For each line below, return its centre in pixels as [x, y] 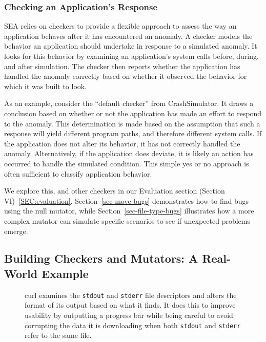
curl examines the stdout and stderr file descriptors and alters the [131, 295]
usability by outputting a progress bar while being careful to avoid [129, 315]
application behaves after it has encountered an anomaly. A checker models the [128, 36]
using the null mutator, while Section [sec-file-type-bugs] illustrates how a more [129, 211]
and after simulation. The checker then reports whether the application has [122, 66]
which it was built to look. [46, 86]
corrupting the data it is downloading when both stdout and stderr [133, 325]
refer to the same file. [58, 335]
